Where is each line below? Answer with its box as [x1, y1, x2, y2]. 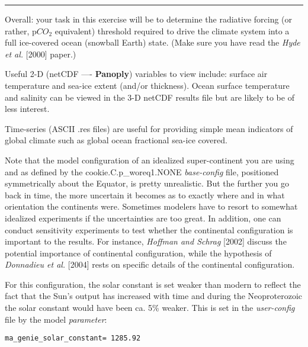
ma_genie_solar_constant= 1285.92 [5, 334, 141, 343]
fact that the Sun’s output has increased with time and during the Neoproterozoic [5, 290, 303, 302]
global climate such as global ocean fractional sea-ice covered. [5, 134, 227, 146]
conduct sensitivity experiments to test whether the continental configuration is [5, 223, 293, 236]
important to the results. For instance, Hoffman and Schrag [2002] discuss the [5, 235, 287, 248]
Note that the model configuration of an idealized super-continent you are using [5, 153, 294, 166]
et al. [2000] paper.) [5, 47, 76, 60]
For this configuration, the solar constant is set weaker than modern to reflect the [5, 278, 301, 290]
